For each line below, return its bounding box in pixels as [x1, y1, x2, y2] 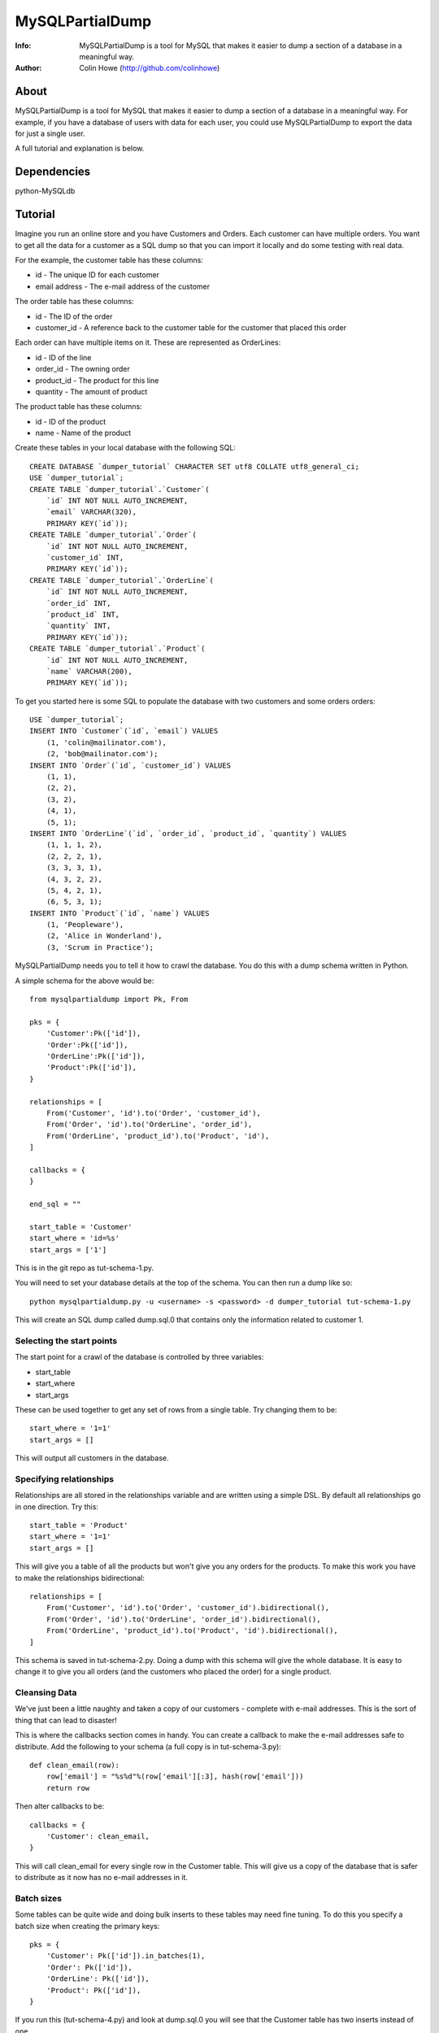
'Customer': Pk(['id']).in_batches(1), [46, 1952, 206, 1961]
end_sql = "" [29, 1199, 81, 1209]
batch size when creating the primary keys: [15, 1921, 160, 1931]
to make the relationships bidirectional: [15, 1573, 146, 1582]
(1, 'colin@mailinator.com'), [46, 738, 167, 747]
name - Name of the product [35, 428, 132, 438]
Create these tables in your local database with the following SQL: [15, 443, 236, 453]
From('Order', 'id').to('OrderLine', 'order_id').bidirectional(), [46, 1614, 321, 1624]
